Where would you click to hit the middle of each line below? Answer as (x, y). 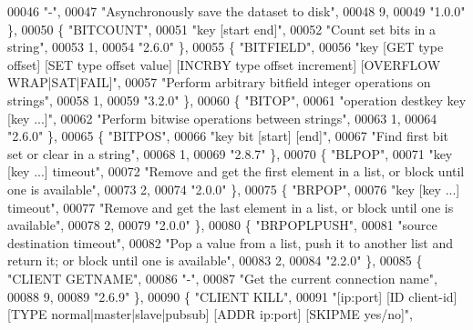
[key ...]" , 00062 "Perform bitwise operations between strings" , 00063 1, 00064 (222, 118)
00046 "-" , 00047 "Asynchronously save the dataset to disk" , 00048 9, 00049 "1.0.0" (236, 11)
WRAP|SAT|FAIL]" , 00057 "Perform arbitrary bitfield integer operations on (219, 82)
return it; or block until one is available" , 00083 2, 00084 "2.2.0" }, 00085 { (215, 260)
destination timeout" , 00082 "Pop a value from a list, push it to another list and (231, 242)
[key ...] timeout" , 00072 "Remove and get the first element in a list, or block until (236, 171)
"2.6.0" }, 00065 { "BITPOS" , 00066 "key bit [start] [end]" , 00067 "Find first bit (228, 136)
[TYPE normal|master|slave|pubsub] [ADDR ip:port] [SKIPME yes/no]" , (211, 314)
